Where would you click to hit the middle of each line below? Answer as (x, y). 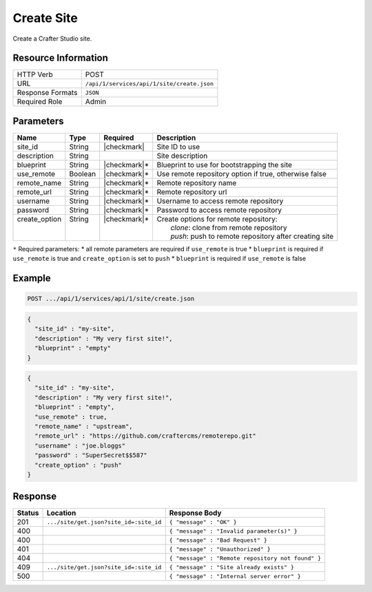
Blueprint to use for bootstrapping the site (225, 165)
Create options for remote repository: (217, 219)
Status (28, 513)
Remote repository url (192, 191)
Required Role (40, 102)
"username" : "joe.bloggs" (80, 445)
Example (32, 278)
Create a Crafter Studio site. (52, 39)
